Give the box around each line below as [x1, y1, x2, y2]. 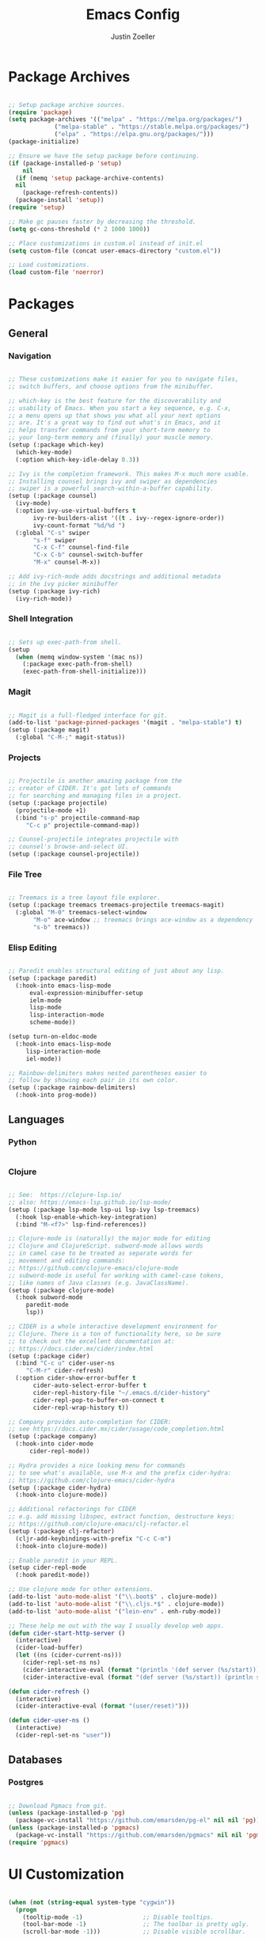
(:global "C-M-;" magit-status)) [15, 734, 126, 742]
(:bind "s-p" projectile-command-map [15, 814, 140, 822]
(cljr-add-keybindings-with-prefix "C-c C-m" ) [15, 1534, 172, 1543]
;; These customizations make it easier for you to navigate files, [8, 375, 239, 383]
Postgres [8, 1777, 44, 1788]
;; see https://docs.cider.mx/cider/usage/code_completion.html [8, 1425, 225, 1434]
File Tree [8, 869, 42, 879]
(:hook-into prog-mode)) [15, 1091, 97, 1100]
